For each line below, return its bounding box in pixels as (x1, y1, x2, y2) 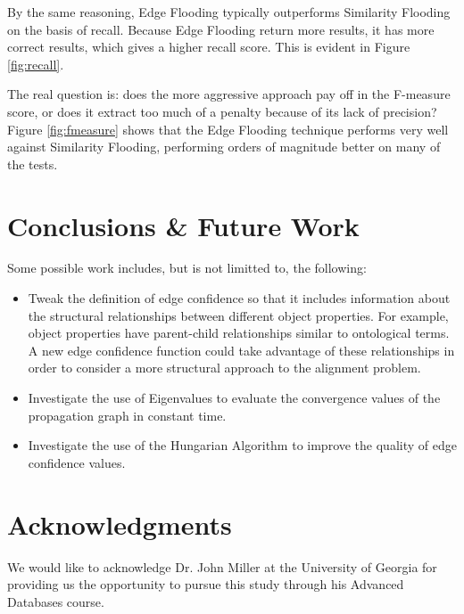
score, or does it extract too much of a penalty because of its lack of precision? (7, 102, 437, 120)
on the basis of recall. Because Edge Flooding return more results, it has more (7, 20, 435, 38)
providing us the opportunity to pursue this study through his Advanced (7, 575, 404, 594)
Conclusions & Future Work (7, 207, 360, 243)
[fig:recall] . (7, 54, 64, 73)
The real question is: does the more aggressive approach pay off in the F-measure (7, 85, 451, 103)
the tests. (7, 154, 58, 173)
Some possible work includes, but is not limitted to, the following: (7, 258, 367, 277)
